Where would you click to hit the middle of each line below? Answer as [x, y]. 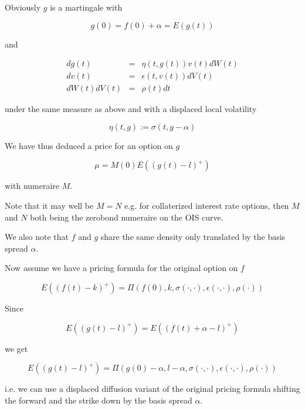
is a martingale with [86, 7]
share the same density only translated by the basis [193, 237]
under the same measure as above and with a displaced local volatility [131, 109]
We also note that [37, 237]
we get [16, 348]
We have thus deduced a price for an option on [89, 145]
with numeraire [32, 186]
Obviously [23, 7]
